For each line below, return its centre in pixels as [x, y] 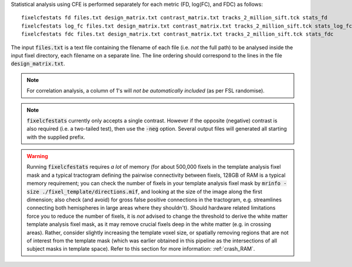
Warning [37, 156]
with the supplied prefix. [56, 137]
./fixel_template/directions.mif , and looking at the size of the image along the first [152, 191]
